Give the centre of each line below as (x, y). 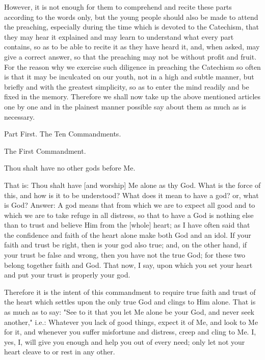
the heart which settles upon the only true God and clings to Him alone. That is (130, 302)
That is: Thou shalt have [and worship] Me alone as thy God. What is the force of (132, 185)
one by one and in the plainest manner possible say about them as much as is (125, 106)
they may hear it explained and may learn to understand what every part (119, 36)
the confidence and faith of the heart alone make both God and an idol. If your (128, 234)
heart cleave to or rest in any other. (60, 352)
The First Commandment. (45, 150)
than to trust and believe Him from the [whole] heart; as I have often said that (127, 225)
